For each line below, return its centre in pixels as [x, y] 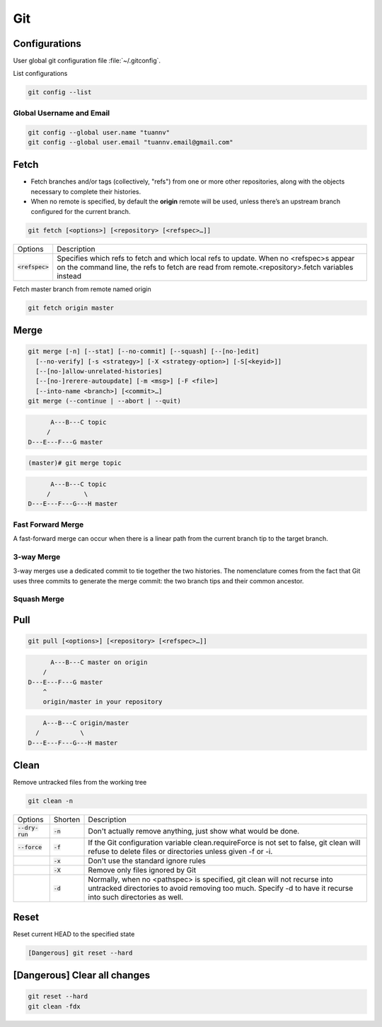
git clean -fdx [54, 1006]
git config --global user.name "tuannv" [99, 132]
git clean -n [51, 801]
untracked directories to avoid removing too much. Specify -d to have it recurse [221, 888]
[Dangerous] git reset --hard [80, 953]
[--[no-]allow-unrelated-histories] [99, 371]
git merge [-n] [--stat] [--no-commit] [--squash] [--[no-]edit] [144, 352]
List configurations [40, 74]
